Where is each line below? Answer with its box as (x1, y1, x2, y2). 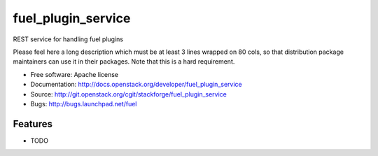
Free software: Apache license (30, 70, 119, 78)
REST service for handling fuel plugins (13, 35, 124, 43)
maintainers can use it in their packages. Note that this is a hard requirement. (13, 57, 235, 66)
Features (13, 118, 52, 129)
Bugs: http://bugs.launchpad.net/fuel (30, 99, 137, 108)
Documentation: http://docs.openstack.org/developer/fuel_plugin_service (30, 80, 242, 89)
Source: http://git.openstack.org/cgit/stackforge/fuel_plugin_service (30, 90, 227, 98)
